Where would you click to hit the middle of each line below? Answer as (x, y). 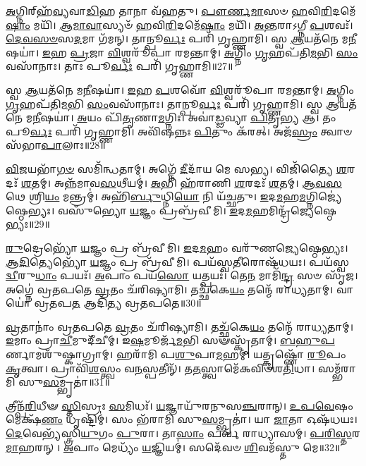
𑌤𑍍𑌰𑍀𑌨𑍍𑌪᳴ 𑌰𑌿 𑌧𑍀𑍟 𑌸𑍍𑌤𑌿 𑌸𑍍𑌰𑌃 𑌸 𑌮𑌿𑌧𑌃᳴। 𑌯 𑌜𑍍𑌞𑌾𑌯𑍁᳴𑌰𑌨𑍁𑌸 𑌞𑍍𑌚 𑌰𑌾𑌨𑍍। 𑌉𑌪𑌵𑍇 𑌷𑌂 (179, 405)
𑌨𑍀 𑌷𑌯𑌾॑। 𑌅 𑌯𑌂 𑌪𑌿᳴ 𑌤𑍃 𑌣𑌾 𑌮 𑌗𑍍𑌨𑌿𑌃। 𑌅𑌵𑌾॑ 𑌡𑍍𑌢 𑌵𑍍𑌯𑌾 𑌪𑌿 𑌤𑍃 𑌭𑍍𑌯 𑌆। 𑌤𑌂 (184, 117)
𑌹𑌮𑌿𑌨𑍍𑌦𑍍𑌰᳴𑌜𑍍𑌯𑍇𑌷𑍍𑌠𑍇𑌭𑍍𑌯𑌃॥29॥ (294, 210)
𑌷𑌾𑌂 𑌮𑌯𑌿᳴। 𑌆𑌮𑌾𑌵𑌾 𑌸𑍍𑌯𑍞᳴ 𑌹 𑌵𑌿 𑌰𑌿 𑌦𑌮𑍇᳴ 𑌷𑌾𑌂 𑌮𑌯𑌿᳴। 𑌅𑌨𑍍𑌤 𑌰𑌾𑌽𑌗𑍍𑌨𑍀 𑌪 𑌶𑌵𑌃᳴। (179, 24)
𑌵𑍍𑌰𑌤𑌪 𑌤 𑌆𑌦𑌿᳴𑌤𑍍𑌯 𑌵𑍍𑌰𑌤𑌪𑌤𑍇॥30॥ (118, 303)
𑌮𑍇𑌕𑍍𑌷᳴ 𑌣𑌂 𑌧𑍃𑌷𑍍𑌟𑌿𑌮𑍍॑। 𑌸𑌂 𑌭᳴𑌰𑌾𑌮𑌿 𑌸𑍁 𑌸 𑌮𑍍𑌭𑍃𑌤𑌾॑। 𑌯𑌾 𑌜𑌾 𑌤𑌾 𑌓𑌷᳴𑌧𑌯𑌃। (182, 419)
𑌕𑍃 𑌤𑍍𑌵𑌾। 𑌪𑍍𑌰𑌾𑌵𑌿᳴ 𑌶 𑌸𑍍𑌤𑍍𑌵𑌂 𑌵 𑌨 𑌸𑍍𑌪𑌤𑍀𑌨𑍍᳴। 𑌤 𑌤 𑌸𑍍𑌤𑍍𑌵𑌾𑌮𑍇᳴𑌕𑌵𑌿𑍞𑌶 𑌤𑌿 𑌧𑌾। (160, 368)
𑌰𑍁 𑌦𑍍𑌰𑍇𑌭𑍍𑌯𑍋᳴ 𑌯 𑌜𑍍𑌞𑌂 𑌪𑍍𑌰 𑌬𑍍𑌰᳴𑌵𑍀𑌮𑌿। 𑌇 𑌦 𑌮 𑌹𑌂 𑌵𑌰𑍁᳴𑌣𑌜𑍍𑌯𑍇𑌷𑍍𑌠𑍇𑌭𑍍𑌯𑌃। (177, 247)
